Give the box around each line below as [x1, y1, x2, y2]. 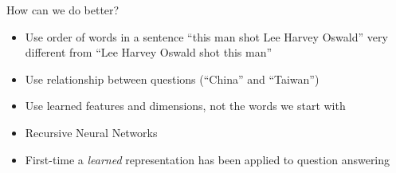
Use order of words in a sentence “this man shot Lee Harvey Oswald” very [25, 28, 388, 45]
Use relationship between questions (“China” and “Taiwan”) [25, 70, 320, 87]
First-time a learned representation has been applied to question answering [25, 151, 390, 167]
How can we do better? [6, 2, 120, 18]
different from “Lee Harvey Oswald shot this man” [25, 44, 272, 61]
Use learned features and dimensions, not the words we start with [25, 97, 346, 114]
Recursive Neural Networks [25, 124, 158, 140]
